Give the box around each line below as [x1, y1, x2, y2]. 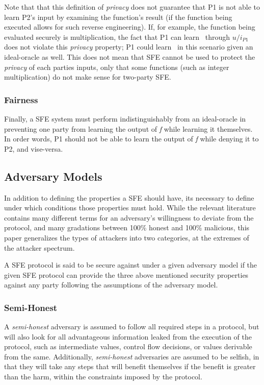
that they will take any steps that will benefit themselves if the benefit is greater [4, 361, 256, 372]
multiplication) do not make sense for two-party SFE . [4, 71, 171, 82]
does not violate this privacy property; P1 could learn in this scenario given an [4, 41, 253, 52]
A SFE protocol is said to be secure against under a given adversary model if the [4, 259, 257, 270]
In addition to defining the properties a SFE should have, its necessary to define [4, 192, 254, 203]
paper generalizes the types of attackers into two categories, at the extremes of [4, 232, 249, 243]
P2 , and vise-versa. [4, 143, 63, 154]
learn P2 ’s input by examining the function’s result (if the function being [4, 11, 232, 22]
